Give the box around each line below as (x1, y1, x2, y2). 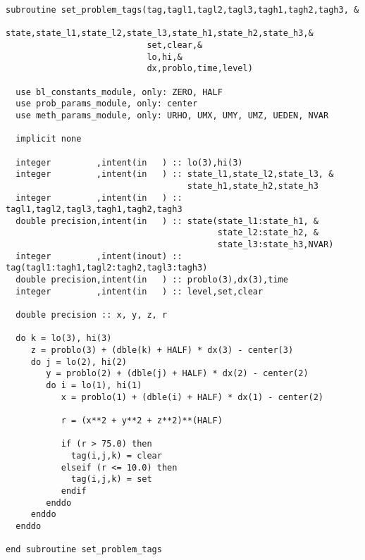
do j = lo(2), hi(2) (30, 356, 127, 367)
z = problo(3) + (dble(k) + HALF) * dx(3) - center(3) (30, 345, 294, 356)
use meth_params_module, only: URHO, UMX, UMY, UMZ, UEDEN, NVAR (16, 110, 329, 120)
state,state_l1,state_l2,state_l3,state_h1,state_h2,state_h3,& (6, 28, 314, 39)
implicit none (16, 134, 82, 144)
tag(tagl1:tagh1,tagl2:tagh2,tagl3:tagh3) (6, 263, 208, 273)
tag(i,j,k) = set (71, 474, 152, 485)
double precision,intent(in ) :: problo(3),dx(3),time (16, 275, 288, 285)
